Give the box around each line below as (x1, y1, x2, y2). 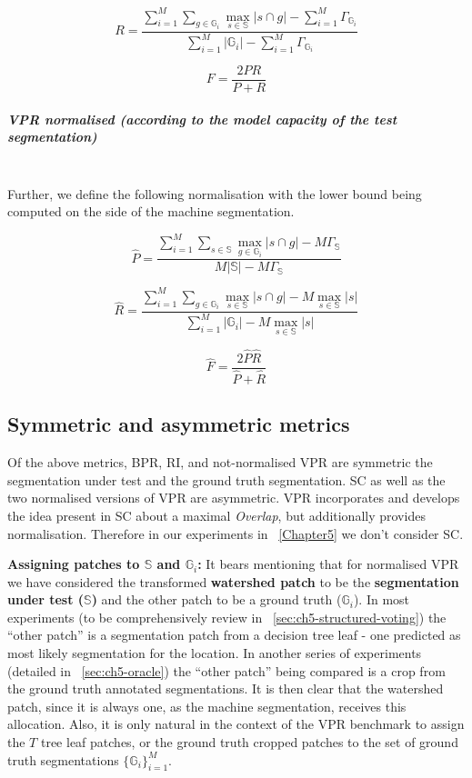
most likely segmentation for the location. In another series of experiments (7, 643, 422, 663)
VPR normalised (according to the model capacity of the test (7, 109, 397, 128)
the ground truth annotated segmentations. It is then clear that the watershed (7, 679, 444, 698)
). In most (353, 590, 410, 609)
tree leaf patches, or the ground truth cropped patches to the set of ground (40, 733, 458, 752)
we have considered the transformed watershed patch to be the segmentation (7, 572, 459, 591)
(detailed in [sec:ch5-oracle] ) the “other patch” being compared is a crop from (7, 661, 446, 680)
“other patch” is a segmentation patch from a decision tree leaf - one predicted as (7, 625, 461, 644)
